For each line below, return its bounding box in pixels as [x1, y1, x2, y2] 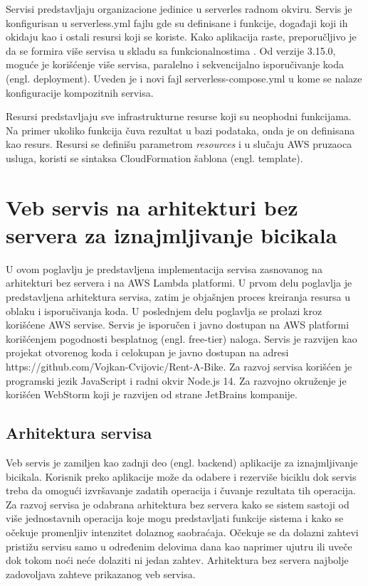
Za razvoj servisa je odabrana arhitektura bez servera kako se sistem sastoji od [6, 496, 349, 511]
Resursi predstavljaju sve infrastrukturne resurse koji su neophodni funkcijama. [6, 109, 352, 124]
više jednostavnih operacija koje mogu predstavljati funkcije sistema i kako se [6, 511, 344, 526]
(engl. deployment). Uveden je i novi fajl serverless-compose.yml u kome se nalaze [6, 70, 362, 85]
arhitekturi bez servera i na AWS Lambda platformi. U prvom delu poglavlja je [6, 275, 352, 290]
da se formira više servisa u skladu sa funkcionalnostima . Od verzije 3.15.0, [6, 43, 336, 58]
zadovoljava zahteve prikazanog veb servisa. [6, 566, 196, 581]
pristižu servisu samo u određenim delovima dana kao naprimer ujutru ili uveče [6, 538, 352, 553]
